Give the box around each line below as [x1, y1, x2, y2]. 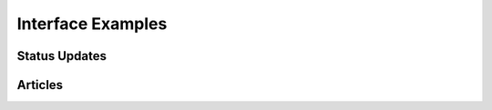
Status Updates [16, 48, 108, 64]
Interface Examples [16, 14, 168, 34]
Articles [16, 77, 64, 93]
